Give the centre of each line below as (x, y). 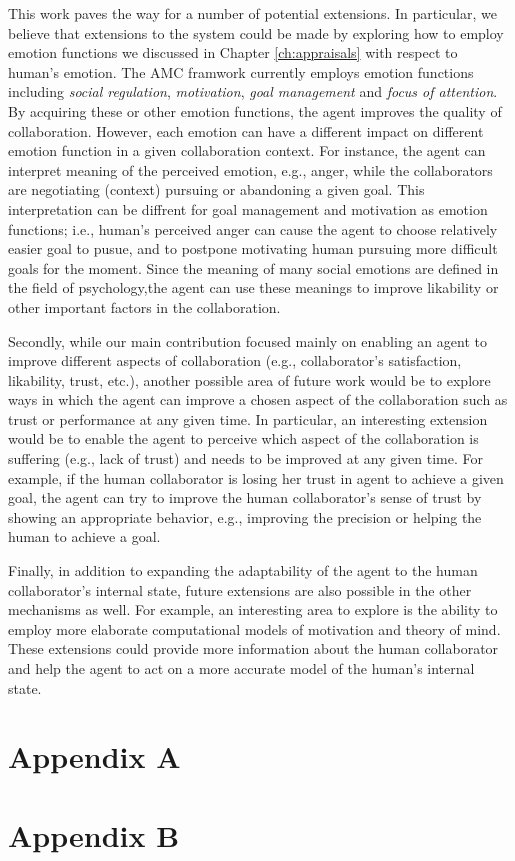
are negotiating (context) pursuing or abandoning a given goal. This (216, 189)
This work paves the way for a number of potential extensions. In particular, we (252, 13)
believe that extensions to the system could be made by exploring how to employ (256, 32)
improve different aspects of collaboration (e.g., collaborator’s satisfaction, (235, 360)
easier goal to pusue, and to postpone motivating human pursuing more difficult (253, 248)
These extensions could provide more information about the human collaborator (253, 648)
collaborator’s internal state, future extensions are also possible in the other (240, 589)
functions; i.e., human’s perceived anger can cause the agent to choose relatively (253, 228)
